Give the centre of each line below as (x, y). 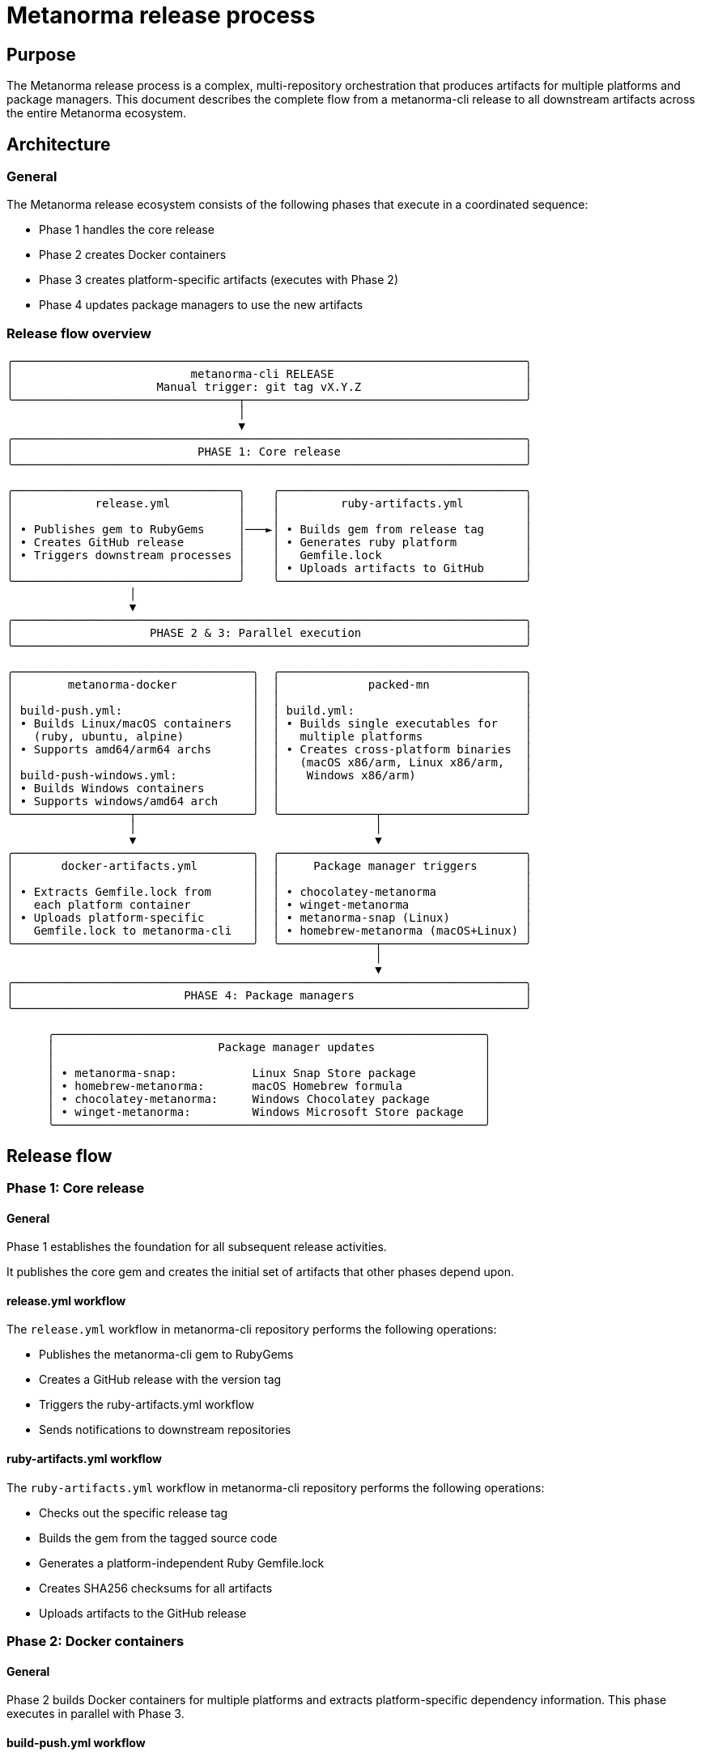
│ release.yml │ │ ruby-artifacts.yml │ (270, 504)
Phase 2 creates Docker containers (133, 255)
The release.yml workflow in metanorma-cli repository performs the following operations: (252, 1330)
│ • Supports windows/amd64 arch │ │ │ (270, 802)
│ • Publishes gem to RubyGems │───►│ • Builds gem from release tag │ (270, 530)
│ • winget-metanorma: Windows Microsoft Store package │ (269, 1112)
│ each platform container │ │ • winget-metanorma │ (270, 905)
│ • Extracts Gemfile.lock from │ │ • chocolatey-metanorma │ (270, 892)
